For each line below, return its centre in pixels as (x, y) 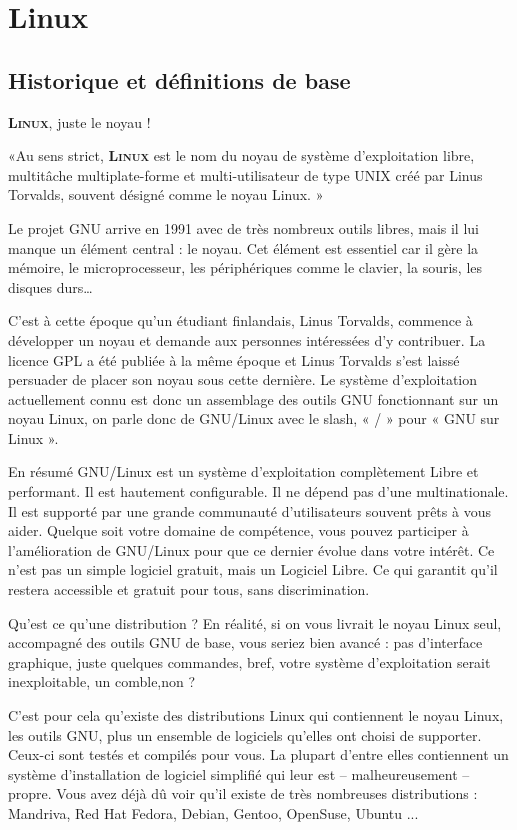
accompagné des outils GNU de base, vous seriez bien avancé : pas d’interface (245, 642)
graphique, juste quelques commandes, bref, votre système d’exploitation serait (249, 661)
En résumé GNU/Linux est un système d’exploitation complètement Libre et (243, 471)
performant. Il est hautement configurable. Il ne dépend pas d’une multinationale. (258, 491)
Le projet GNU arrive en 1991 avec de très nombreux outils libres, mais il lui (243, 227)
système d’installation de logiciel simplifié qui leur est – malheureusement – (239, 773)
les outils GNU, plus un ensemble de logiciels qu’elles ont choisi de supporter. (245, 734)
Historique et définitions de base (179, 79)
